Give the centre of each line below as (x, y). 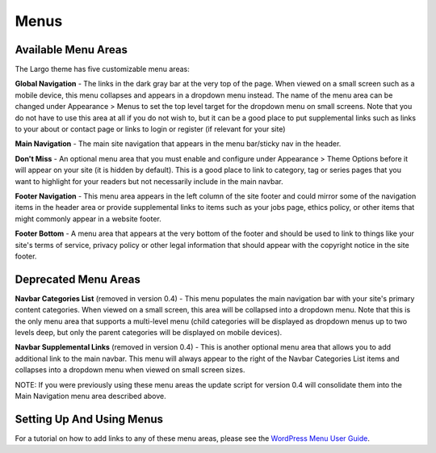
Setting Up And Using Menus (89, 419)
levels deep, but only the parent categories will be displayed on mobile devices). (149, 332)
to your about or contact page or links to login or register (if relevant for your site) (150, 129)
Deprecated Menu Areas (78, 279)
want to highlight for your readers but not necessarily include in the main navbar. (149, 181)
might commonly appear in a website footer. (88, 219)
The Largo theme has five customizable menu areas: (102, 69)
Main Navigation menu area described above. (91, 396)
